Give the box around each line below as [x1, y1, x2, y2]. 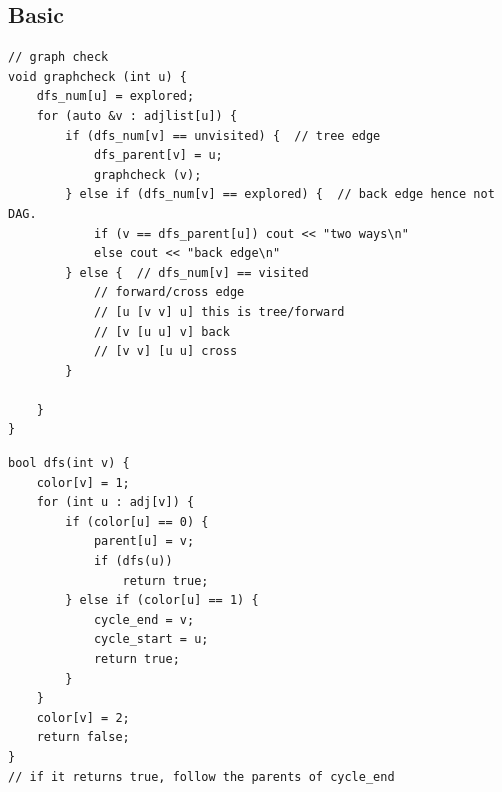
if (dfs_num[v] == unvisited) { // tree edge [65, 128, 381, 143]
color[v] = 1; [36, 475, 130, 490]
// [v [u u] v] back [93, 324, 230, 339]
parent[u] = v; [93, 534, 195, 549]
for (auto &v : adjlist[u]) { [36, 108, 238, 123]
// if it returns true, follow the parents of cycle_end [8, 769, 395, 784]
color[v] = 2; [36, 710, 130, 725]
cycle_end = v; [93, 612, 195, 627]
